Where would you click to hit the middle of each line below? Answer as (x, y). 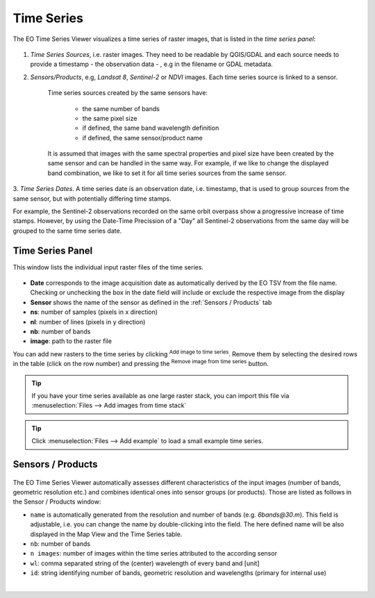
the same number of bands (121, 108)
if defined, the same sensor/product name (142, 138)
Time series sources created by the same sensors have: (128, 93)
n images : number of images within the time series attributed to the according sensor (154, 554)
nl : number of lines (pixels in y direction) (88, 322)
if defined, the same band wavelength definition (151, 128)
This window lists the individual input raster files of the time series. (108, 267)
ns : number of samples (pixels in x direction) (94, 312)
